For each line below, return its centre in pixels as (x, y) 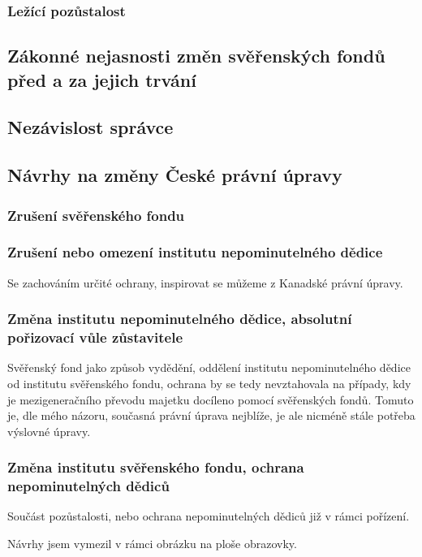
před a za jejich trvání (102, 79)
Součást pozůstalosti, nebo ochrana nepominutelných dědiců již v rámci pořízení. (209, 516)
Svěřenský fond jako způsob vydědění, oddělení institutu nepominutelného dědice (209, 367)
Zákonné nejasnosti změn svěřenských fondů (196, 56)
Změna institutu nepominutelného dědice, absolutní (180, 319)
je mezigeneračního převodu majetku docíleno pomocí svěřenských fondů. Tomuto (211, 399)
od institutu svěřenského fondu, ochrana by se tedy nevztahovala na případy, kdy (209, 383)
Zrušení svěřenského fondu (96, 215)
